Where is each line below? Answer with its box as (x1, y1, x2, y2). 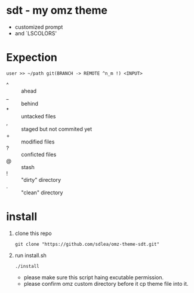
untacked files (21, 112, 56, 120)
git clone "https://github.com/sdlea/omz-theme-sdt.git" (14, 241, 160, 247)
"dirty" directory (21, 176, 61, 183)
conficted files (21, 151, 57, 158)
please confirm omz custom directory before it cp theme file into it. (23, 280, 189, 287)
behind (21, 100, 39, 107)
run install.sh (14, 252, 47, 259)
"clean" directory (21, 189, 63, 196)
